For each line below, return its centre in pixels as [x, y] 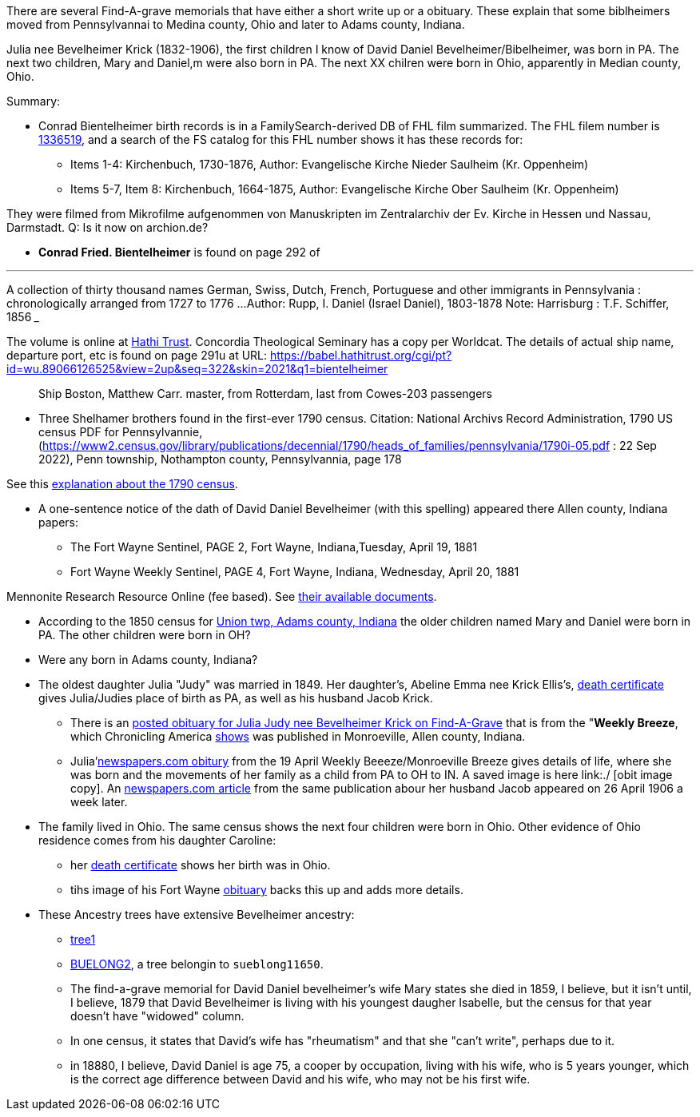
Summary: [34, 101]
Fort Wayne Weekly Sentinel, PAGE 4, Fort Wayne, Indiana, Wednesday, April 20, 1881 [295, 572]
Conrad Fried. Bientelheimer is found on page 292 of [179, 252]
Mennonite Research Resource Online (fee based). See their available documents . [222, 596]
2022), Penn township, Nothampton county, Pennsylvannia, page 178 [220, 459]
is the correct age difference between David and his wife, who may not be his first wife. [300, 1079]
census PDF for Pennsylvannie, [121, 432]
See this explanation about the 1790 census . [122, 484]
